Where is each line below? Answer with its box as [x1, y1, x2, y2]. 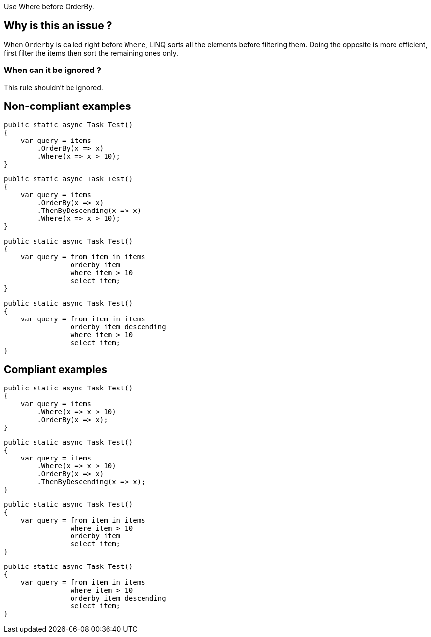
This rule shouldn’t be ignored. [4, 83, 103, 92]
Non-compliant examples [4, 100, 131, 113]
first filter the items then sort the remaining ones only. [4, 48, 178, 57]
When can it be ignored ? [4, 65, 101, 75]
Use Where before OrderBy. [4, 2, 94, 11]
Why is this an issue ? [4, 19, 112, 32]
